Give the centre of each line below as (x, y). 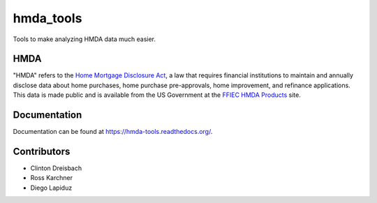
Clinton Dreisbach (56, 168)
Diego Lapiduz (51, 188)
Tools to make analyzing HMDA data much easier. (84, 39)
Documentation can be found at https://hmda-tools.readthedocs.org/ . (113, 132)
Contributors (42, 151)
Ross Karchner (52, 178)
